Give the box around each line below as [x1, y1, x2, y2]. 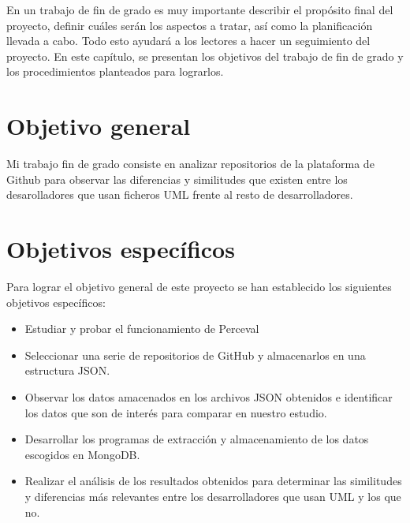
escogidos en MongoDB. [24, 446, 140, 462]
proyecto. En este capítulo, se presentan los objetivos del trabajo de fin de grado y [6, 47, 404, 64]
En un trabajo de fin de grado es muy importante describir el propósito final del [6, 2, 393, 17]
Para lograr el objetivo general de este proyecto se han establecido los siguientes [6, 278, 392, 294]
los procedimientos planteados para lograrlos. [6, 63, 224, 80]
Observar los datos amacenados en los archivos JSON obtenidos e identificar [24, 388, 393, 405]
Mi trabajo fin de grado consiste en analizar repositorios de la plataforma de [6, 155, 375, 172]
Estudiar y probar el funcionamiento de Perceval [24, 320, 259, 337]
